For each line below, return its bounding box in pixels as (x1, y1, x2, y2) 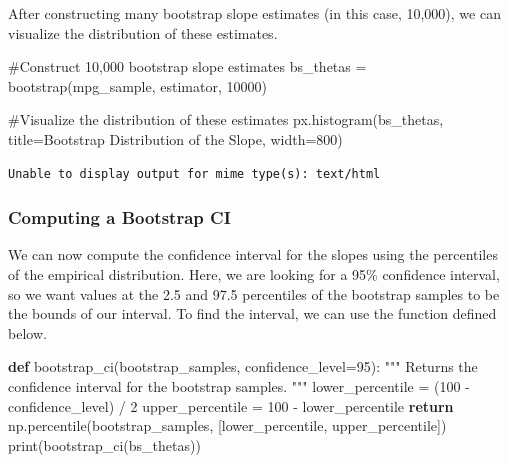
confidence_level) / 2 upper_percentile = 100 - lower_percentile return (8, 395, 454, 416)
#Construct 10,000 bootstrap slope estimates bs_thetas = (8, 56, 367, 77)
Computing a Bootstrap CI (8, 205, 231, 230)
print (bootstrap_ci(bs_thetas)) (8, 434, 201, 455)
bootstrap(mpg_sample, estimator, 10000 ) (8, 75, 267, 96)
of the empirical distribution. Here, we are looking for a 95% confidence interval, (8, 263, 500, 284)
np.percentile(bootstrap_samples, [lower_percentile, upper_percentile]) (8, 415, 447, 436)
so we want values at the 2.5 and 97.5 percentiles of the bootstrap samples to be (8, 283, 500, 304)
